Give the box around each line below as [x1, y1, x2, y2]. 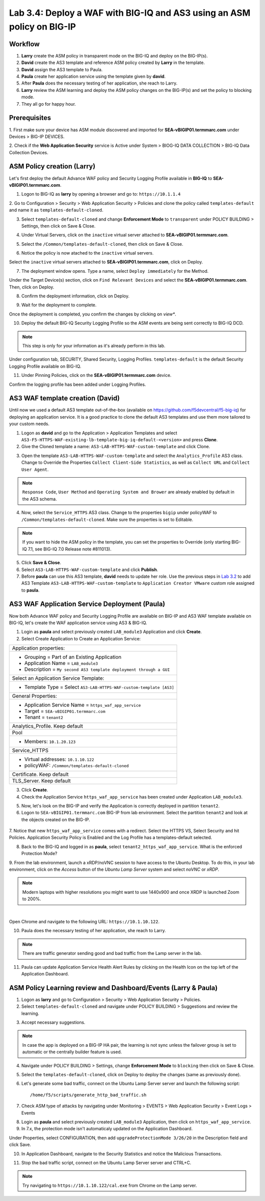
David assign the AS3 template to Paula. [21, 66, 103, 72]
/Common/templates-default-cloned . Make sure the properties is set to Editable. [21, 516, 193, 522]
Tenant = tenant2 [24, 714, 63, 721]
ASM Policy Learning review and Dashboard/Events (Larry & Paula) [9, 983, 218, 992]
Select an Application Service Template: [12, 675, 105, 682]
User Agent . [21, 466, 49, 472]
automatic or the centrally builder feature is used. [22, 1049, 122, 1055]
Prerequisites [9, 114, 51, 122]
